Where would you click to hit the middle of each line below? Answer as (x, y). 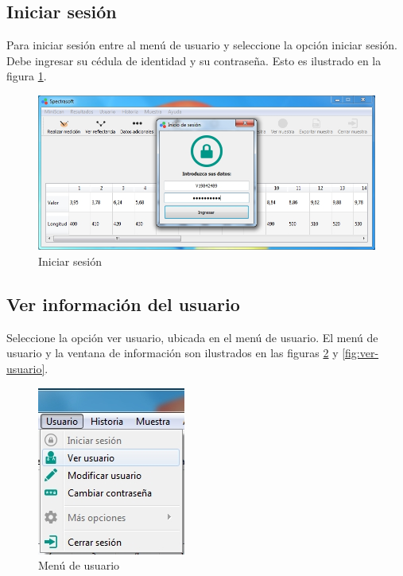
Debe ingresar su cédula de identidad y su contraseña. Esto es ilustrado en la (194, 60)
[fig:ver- (360, 353)
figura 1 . (27, 76)
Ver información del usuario (123, 304)
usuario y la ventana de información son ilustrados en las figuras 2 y (172, 353)
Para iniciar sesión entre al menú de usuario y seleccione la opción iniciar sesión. (202, 45)
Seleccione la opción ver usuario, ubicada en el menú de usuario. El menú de (192, 337)
